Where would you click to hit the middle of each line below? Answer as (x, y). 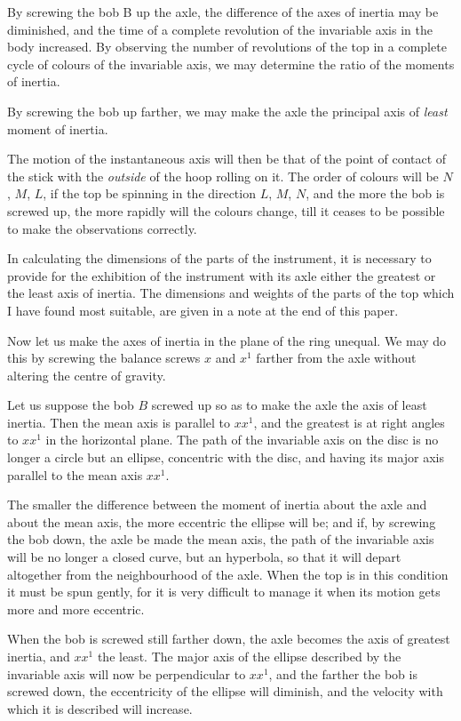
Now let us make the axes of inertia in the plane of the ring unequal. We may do (227, 340)
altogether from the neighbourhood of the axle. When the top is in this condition (228, 574)
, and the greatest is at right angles (349, 422)
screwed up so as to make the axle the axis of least (289, 405)
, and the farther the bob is (343, 673)
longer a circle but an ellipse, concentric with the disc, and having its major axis (226, 457)
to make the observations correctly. (102, 228)
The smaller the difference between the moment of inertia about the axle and (217, 505)
